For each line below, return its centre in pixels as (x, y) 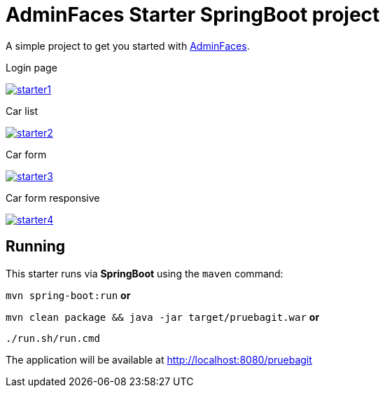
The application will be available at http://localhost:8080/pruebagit (159, 359)
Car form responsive (53, 198)
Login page (31, 67)
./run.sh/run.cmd (53, 338)
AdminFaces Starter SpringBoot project (193, 15)
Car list (22, 111)
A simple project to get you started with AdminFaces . (128, 46)
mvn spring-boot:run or (68, 295)
